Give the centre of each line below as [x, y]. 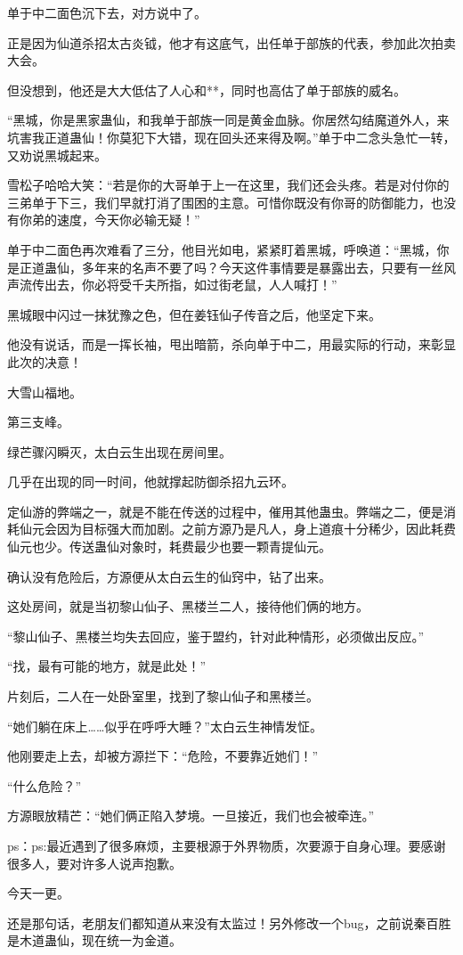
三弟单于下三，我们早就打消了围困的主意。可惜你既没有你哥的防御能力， [219, 202]
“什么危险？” [45, 785]
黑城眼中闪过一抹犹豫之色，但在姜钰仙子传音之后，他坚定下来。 [194, 314]
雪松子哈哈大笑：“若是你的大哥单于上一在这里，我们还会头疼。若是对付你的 [228, 185]
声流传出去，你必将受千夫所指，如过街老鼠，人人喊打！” [172, 285]
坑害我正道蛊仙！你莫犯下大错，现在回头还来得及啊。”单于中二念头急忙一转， [231, 137]
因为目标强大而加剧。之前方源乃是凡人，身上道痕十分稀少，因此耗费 [256, 529]
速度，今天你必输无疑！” [128, 220]
